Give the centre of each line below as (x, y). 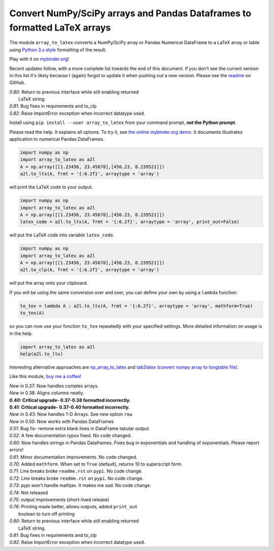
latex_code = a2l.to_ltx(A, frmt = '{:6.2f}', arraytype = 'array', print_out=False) (130, 222)
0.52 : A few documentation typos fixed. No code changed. (71, 436)
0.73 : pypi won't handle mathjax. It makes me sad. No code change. (80, 485)
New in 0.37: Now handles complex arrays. (54, 386)
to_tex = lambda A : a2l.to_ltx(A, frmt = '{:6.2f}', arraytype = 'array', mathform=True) (136, 306)
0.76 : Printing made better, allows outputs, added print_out (74, 507)
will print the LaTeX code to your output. (51, 187)
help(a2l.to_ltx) (42, 354)
